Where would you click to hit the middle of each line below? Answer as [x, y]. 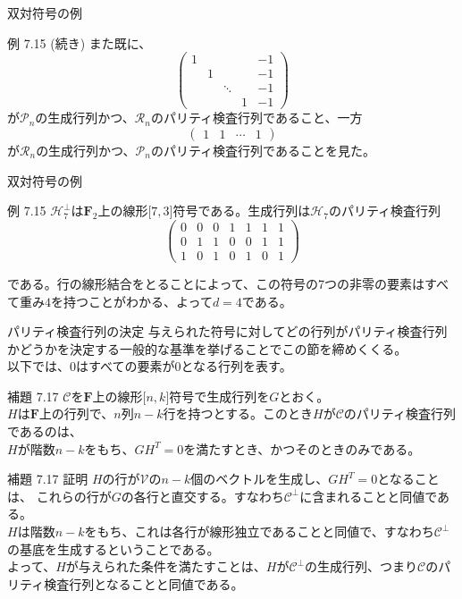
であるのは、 [45, 431]
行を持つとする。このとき [238, 413]
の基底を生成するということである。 [113, 548]
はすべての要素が [126, 366]
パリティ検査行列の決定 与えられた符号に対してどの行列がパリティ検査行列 [227, 331]
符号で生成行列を [219, 396]
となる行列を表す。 [236, 366]
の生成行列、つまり [361, 566]
